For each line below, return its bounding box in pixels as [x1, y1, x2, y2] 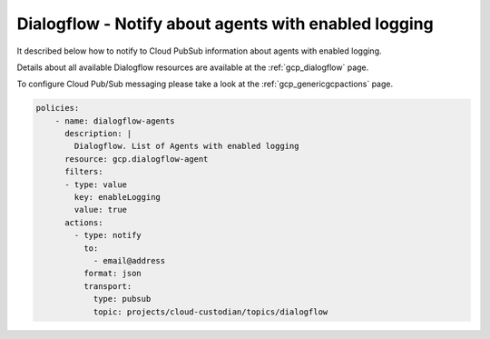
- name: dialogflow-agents [54, 115, 176, 126]
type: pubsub [93, 294, 152, 304]
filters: [64, 166, 103, 177]
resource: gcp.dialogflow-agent [64, 154, 209, 164]
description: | [64, 128, 132, 139]
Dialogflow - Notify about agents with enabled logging [16, 14, 435, 34]
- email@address [93, 255, 166, 265]
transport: [83, 281, 132, 291]
